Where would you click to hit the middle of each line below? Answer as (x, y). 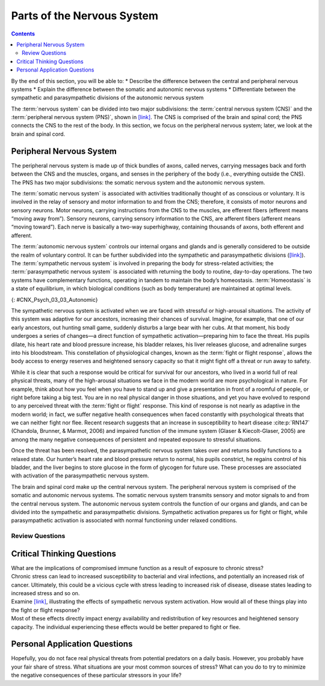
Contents (23, 34)
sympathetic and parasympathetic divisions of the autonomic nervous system (107, 98)
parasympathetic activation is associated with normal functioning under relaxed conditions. (124, 521)
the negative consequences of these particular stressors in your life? (96, 675)
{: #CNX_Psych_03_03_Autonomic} (54, 299)
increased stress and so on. (45, 593)
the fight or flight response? (46, 610)
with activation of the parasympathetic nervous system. (80, 476)
